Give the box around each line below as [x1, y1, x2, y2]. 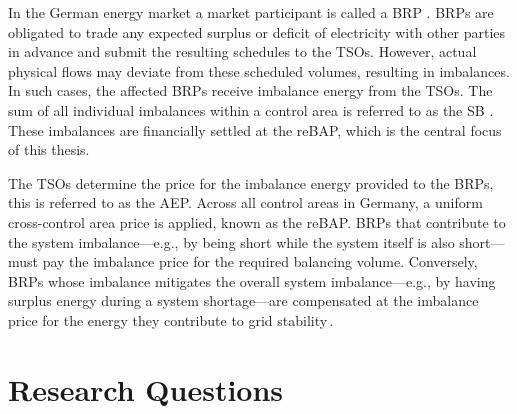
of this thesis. [8, 139, 90, 160]
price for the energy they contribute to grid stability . [8, 309, 334, 330]
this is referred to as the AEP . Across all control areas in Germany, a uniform [8, 192, 483, 213]
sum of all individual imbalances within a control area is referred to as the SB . [8, 99, 494, 120]
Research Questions [8, 368, 284, 409]
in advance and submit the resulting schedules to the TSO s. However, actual [8, 41, 477, 62]
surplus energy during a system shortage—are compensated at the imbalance [8, 290, 479, 311]
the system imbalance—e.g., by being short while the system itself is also [8, 231, 455, 252]
